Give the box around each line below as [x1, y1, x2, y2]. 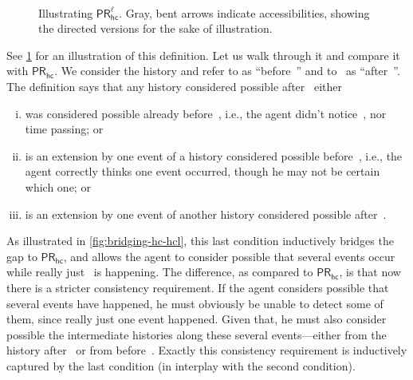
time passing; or [25, 121, 104, 137]
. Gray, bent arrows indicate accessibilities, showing [119, 4, 370, 21]
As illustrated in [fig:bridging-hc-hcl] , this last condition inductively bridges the [6, 232, 394, 249]
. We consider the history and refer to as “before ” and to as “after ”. [54, 62, 400, 79]
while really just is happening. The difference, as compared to [6, 263, 313, 280]
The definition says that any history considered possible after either [6, 77, 343, 94]
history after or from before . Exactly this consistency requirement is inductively [6, 342, 407, 358]
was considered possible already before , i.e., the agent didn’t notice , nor [25, 105, 387, 121]
